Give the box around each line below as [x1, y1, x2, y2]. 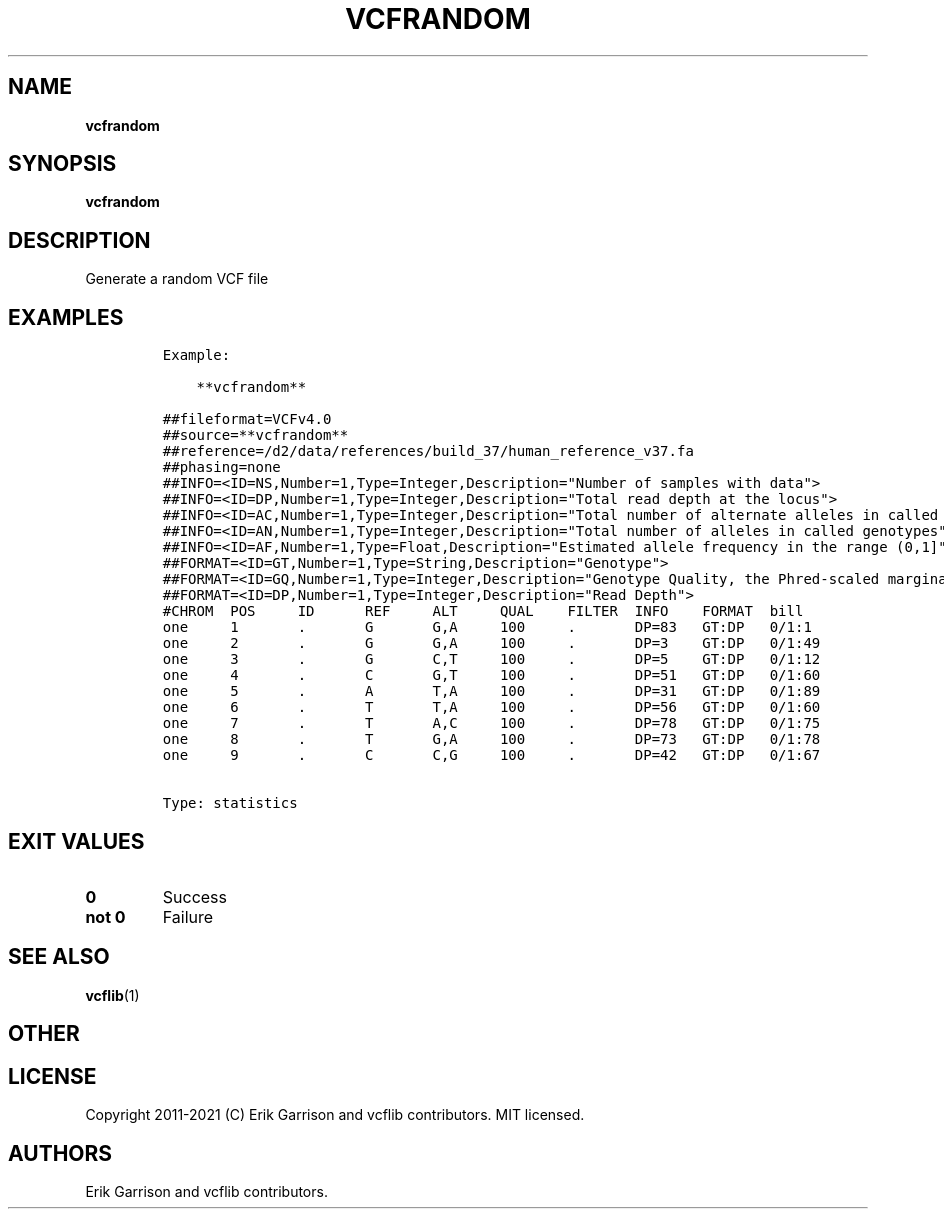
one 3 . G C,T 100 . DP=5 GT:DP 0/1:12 [162, 651, 821, 668]
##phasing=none [162, 459, 281, 476]
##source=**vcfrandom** [162, 427, 349, 444]
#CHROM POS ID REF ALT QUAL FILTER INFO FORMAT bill [162, 603, 804, 620]
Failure [162, 906, 214, 927]
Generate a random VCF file [85, 270, 269, 288]
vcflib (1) [85, 986, 140, 1004]
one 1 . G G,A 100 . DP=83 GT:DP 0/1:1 [162, 619, 812, 636]
